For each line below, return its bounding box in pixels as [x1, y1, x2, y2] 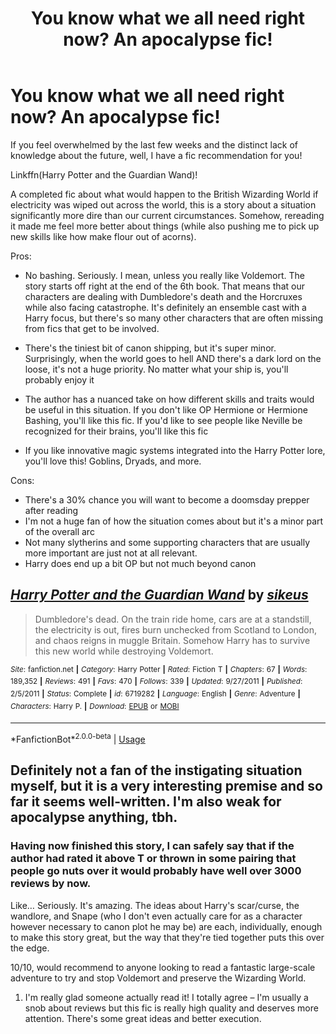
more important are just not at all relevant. [24, 547, 198, 559]
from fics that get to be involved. [24, 322, 160, 334]
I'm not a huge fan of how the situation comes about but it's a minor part [24, 515, 324, 527]
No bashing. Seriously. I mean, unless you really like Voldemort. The [24, 269, 305, 281]
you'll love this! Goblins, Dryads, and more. [24, 455, 202, 467]
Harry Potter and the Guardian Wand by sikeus [10, 587, 309, 604]
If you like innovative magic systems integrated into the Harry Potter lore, [24, 444, 326, 456]
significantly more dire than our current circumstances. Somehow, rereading [10, 209, 325, 221]
